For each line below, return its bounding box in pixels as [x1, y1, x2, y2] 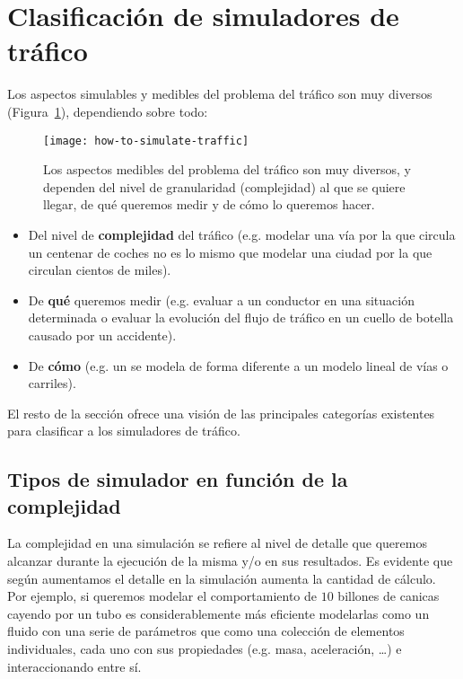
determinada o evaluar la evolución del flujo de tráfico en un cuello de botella [28, 308, 454, 327]
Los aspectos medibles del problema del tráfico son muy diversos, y [43, 160, 411, 179]
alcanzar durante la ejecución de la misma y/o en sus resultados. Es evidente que [7, 551, 453, 570]
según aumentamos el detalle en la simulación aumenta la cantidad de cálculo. [7, 569, 436, 587]
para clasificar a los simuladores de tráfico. [7, 421, 240, 440]
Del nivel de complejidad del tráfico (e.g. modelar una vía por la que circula [28, 225, 456, 243]
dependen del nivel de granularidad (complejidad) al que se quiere [43, 177, 406, 196]
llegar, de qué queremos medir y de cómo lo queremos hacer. [43, 195, 375, 214]
